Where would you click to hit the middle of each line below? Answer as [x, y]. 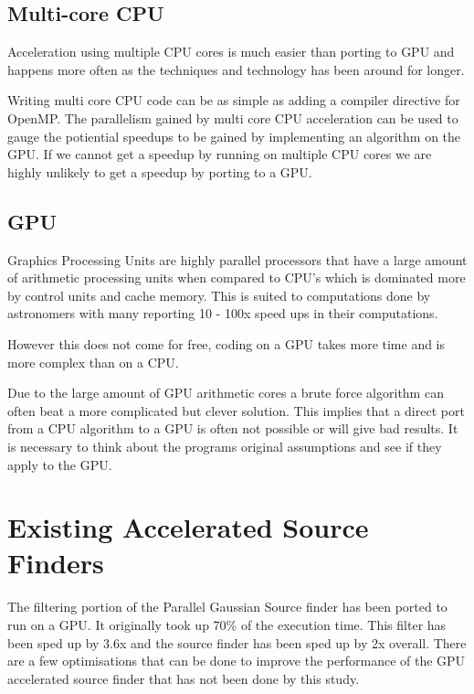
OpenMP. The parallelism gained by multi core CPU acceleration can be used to [233, 117]
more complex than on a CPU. [93, 362]
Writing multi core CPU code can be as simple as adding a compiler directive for [234, 100]
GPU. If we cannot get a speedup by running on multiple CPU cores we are [220, 154]
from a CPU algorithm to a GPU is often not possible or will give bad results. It [233, 428]
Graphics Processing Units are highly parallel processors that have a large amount [237, 259]
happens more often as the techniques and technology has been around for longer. [236, 69]
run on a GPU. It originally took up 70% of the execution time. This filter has [227, 625]
